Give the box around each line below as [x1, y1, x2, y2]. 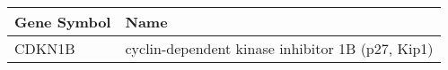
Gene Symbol [14, 12, 111, 32]
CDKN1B [14, 38, 75, 58]
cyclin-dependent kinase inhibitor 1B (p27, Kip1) [125, 38, 434, 58]
